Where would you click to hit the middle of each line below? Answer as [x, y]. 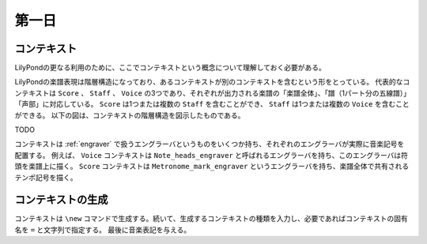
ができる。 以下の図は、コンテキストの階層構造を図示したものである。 [130, 115]
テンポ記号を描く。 [46, 177]
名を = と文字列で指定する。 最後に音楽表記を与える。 [103, 230]
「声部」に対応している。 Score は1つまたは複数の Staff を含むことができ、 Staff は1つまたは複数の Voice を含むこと [212, 104]
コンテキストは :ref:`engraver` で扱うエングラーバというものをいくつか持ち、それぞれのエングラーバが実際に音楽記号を [210, 144]
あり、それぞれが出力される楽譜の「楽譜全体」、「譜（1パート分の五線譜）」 [288, 93]
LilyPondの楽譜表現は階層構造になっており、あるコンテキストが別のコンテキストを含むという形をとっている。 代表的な [209, 82]
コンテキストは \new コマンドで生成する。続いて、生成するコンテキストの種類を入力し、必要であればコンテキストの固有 [212, 219]
